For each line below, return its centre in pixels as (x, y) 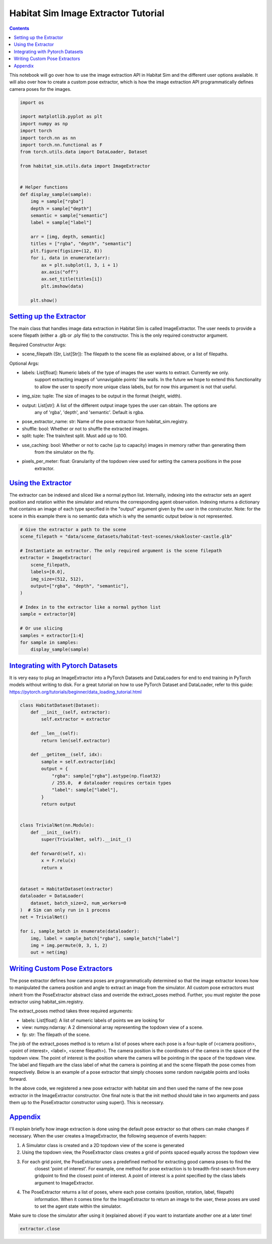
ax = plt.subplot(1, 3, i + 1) (80, 265)
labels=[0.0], (48, 572)
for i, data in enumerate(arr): (71, 258)
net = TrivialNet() (44, 917)
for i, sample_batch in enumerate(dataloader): (80, 931)
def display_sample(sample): (56, 194)
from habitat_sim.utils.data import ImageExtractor (85, 166)
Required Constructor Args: (38, 345)
